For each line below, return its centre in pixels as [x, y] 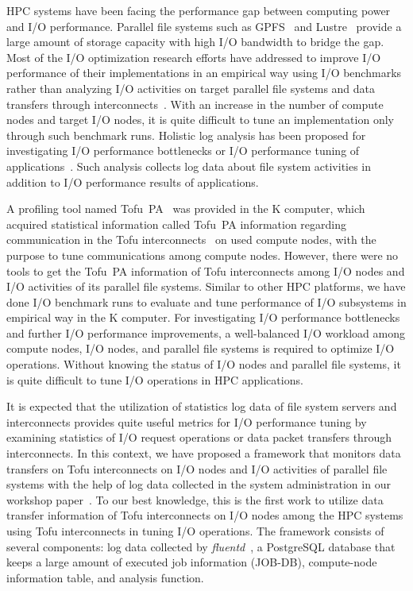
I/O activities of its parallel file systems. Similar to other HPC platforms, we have [206, 286]
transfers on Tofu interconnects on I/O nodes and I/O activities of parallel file [197, 468]
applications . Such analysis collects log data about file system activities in [189, 166]
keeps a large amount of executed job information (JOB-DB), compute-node [192, 562]
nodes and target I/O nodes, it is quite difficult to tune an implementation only [200, 120]
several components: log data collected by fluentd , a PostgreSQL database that [201, 546]
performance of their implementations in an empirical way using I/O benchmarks [204, 73]
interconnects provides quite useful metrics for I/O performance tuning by [187, 421]
